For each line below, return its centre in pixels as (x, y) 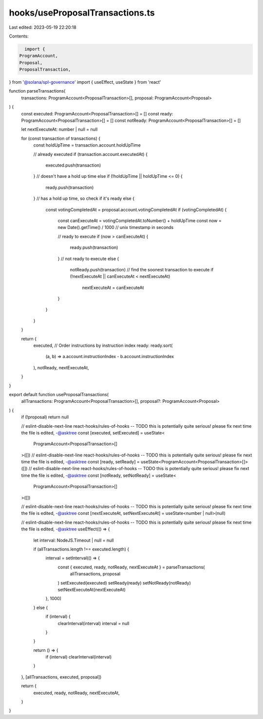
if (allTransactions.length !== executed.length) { (81, 549)
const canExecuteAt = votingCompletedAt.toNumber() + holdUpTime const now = (140, 220)
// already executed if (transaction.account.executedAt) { (91, 154)
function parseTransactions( (37, 91)
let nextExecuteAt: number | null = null (59, 130)
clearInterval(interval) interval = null (94, 623)
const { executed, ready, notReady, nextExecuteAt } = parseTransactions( (131, 567)
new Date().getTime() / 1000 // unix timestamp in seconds (116, 227)
